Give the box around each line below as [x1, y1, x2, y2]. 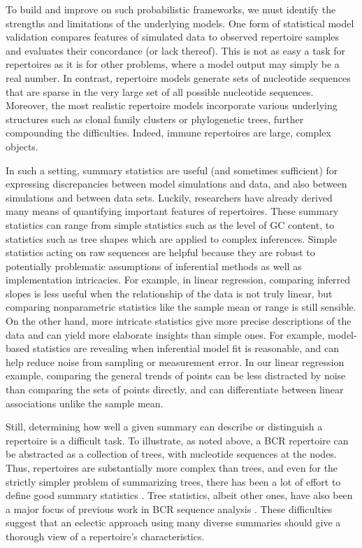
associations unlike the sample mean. [6, 395, 164, 410]
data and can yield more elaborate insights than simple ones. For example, [6, 327, 325, 342]
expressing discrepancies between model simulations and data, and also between [6, 176, 347, 191]
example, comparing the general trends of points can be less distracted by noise [6, 368, 346, 383]
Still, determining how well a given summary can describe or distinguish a [6, 419, 323, 434]
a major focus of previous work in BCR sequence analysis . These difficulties [6, 501, 333, 516]
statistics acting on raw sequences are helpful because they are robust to [6, 245, 315, 260]
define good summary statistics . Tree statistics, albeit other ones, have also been [6, 488, 353, 503]
